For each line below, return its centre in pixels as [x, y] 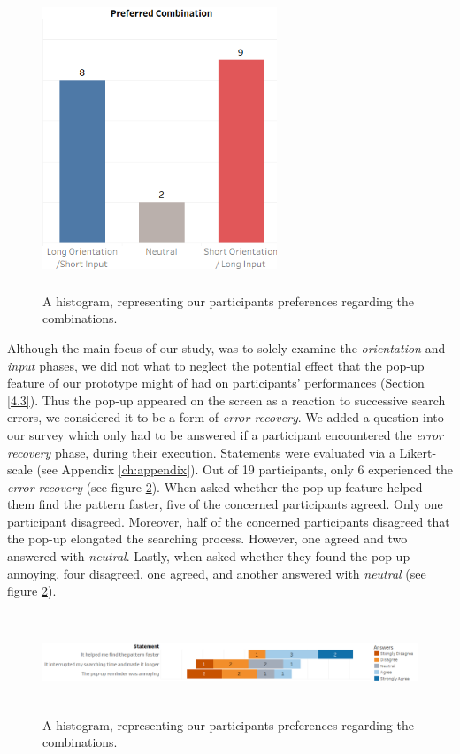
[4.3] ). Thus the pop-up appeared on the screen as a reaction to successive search [226, 400]
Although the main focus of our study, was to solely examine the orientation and [226, 347]
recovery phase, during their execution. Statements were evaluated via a [201, 452]
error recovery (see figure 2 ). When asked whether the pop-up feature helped [215, 486]
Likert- [418, 452]
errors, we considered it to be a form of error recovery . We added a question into [226, 417]
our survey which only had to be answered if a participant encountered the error [225, 434]
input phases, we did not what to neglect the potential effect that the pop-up [216, 365]
